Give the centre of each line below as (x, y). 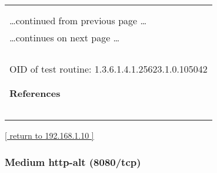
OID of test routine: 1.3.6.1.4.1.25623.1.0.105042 (108, 69)
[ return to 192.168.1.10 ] (49, 135)
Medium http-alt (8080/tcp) (73, 161)
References (35, 93)
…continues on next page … (65, 37)
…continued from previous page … (78, 20)
